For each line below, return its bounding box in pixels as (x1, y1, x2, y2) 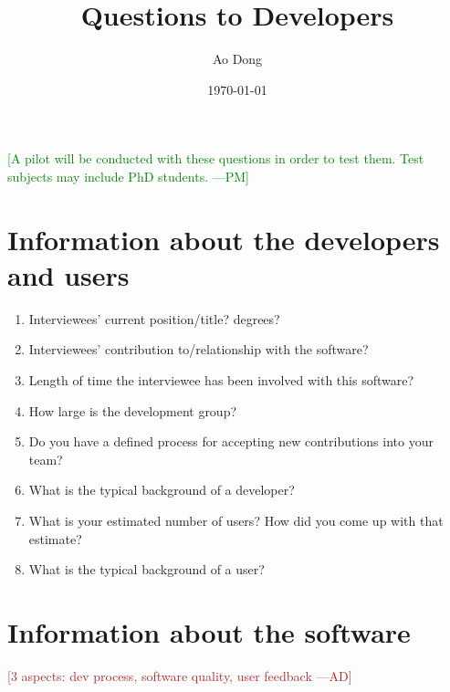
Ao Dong (212, 49, 263, 68)
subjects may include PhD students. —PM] (7, 166, 249, 185)
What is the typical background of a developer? (28, 480, 295, 499)
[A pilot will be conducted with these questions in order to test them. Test (7, 149, 424, 168)
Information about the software (7, 613, 411, 650)
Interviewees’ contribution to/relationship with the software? (28, 340, 369, 359)
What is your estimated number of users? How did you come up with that (28, 510, 444, 529)
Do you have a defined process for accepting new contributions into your (28, 432, 434, 451)
